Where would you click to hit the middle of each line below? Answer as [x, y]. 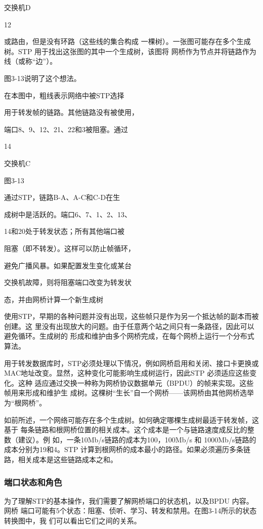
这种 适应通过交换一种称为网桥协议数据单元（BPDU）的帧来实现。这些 [136, 382]
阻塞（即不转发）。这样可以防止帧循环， [70, 248]
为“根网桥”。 [25, 403]
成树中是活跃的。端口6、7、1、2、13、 [68, 214]
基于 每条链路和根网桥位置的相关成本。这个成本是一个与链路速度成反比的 [126, 430]
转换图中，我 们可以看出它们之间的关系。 [73, 520]
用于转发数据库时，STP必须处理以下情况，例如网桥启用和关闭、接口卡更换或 [131, 363]
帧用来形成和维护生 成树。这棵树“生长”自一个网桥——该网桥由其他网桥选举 [129, 393]
